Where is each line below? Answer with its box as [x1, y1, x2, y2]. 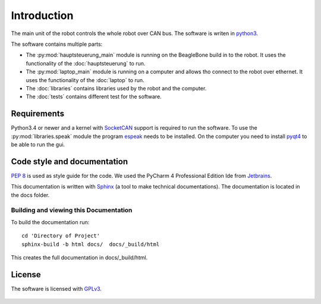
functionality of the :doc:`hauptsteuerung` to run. [26, 59, 146, 67]
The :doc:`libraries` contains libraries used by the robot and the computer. [26, 84, 207, 92]
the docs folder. [11, 191, 50, 199]
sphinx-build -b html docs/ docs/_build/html [21, 241, 160, 247]
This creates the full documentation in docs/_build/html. [11, 253, 148, 261]
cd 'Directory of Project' [21, 233, 100, 239]
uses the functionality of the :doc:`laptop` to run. [26, 76, 145, 83]
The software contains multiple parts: [11, 40, 103, 48]
